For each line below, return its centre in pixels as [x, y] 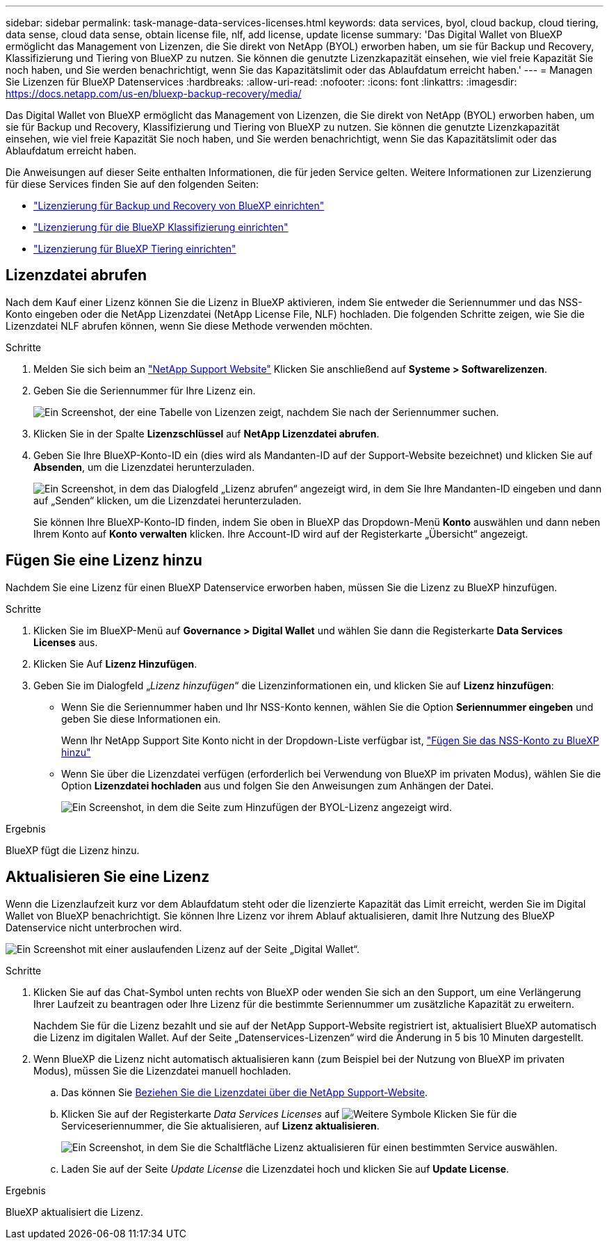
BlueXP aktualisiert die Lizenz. [75, 1212]
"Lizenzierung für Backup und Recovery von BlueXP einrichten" [179, 206]
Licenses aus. [66, 642]
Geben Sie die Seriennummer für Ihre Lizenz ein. [145, 390]
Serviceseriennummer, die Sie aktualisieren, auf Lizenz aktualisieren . [220, 1125]
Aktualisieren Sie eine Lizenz [108, 877]
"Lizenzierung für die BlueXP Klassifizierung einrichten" [161, 227]
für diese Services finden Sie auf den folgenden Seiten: [132, 184]
